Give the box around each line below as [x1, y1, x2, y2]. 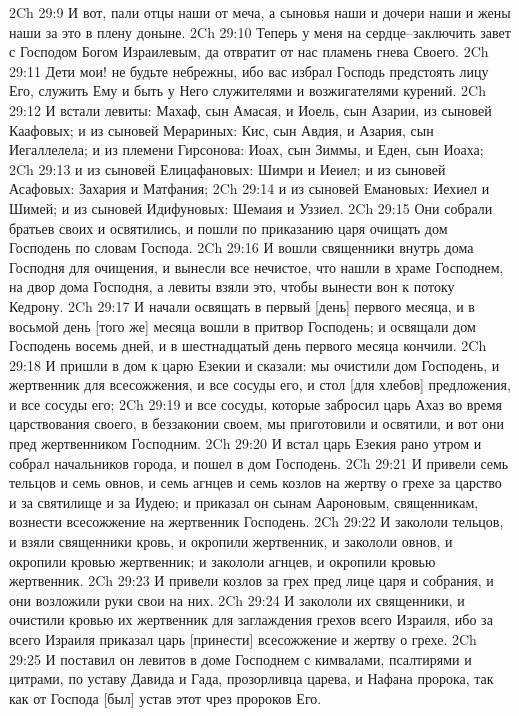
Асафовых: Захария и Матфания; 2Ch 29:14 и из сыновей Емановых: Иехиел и [9, 178, 490, 199]
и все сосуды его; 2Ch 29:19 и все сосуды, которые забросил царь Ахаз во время [9, 393, 502, 414]
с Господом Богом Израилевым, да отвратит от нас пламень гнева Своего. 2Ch [9, 41, 489, 62]
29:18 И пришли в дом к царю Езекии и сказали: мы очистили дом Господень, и [9, 354, 500, 375]
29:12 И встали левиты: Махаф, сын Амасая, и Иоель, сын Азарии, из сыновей [9, 99, 492, 120]
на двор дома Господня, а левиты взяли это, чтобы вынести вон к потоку [9, 276, 455, 297]
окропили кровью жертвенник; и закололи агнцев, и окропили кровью [9, 550, 436, 571]
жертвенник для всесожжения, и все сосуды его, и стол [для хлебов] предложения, [9, 374, 511, 395]
